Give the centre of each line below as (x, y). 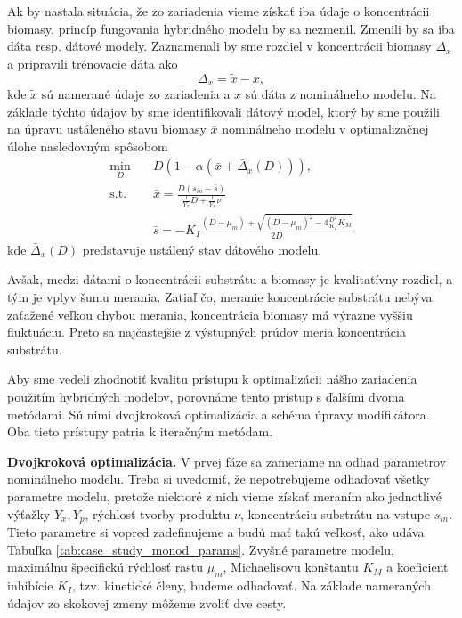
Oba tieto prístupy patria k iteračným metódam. (140, 431)
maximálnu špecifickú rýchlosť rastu (105, 567)
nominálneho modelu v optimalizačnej (325, 129)
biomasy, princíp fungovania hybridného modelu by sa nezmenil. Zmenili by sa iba (231, 28)
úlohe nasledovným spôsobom (88, 146)
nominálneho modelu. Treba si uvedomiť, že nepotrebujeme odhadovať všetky (219, 479)
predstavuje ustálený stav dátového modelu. (202, 249)
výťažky (29, 513)
